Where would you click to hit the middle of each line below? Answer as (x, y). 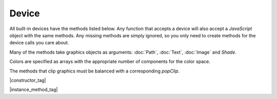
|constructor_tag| (28, 80)
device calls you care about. (39, 43)
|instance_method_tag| (34, 90)
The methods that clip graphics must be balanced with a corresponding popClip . (94, 71)
